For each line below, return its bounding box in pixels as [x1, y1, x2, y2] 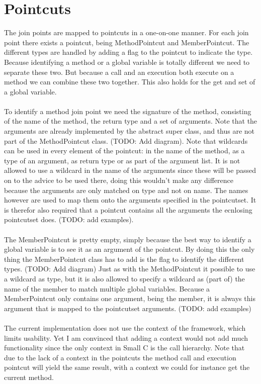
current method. [4, 371, 54, 382]
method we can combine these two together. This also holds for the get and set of [4, 76, 255, 87]
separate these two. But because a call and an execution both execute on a [4, 66, 234, 77]
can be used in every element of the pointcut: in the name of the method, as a [4, 145, 245, 156]
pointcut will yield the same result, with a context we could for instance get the [4, 362, 250, 372]
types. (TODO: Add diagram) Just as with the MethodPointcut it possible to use [4, 263, 255, 274]
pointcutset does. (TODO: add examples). [4, 214, 134, 225]
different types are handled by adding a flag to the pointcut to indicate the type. [4, 47, 253, 57]
